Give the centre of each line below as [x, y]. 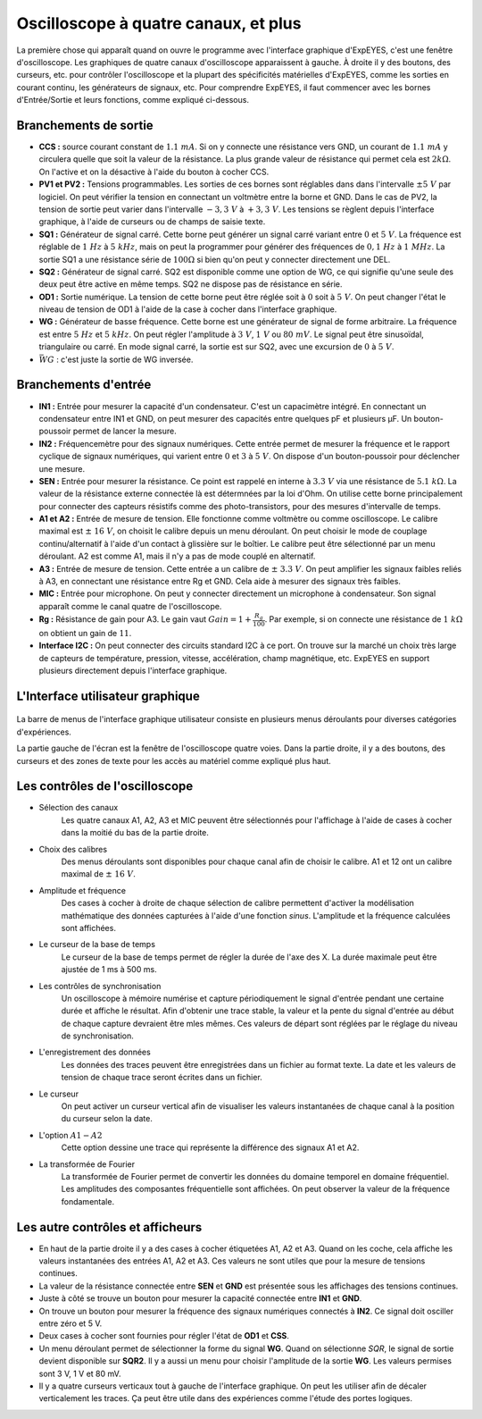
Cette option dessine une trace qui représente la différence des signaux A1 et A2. [210, 1147]
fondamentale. [88, 1201]
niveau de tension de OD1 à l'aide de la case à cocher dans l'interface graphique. [188, 309]
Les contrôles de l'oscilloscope [105, 786]
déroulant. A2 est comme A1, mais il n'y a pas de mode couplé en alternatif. [177, 556]
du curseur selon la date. [107, 1119]
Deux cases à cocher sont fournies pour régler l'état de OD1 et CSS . [164, 1336]
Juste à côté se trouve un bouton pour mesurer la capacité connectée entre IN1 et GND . [200, 1298]
